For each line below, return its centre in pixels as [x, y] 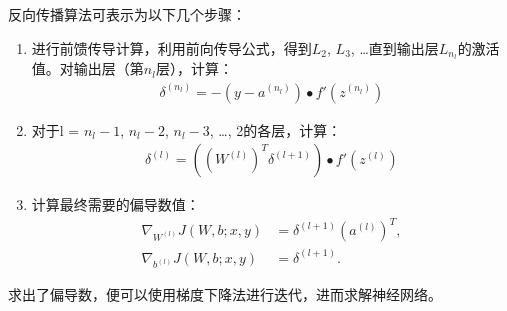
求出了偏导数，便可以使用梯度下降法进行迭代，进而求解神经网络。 [225, 294]
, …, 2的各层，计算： [275, 129]
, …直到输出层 [394, 47]
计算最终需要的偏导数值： [115, 204]
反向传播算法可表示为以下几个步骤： [127, 14]
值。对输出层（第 [87, 68]
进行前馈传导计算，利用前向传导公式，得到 [171, 47]
